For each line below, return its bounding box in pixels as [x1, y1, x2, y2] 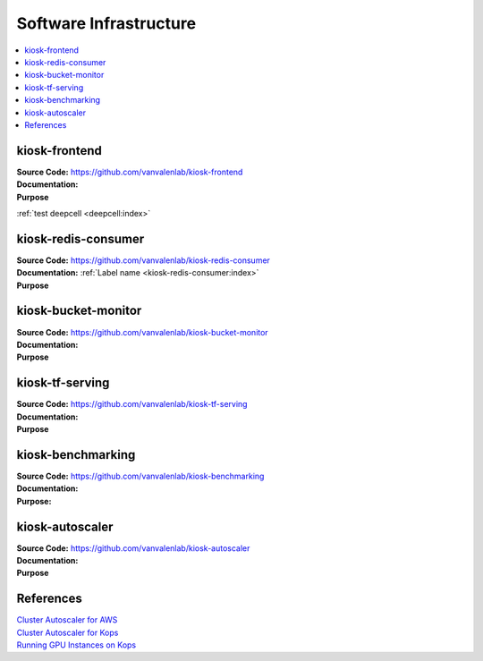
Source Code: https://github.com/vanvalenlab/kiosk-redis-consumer [16, 255, 270, 266]
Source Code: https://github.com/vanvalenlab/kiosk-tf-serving [16, 399, 248, 410]
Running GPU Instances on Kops [16, 640, 137, 650]
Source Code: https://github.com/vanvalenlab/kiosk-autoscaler [16, 542, 250, 554]
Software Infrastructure [16, 13, 197, 33]
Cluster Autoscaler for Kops [16, 627, 119, 638]
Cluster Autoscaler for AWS [16, 614, 118, 625]
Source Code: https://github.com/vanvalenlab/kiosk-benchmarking [16, 470, 265, 481]
